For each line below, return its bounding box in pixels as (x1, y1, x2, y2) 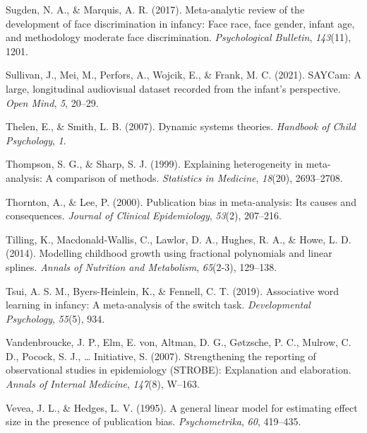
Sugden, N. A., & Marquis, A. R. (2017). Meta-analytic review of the (6, 2, 305, 16)
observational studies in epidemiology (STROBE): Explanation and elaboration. (6, 362, 351, 377)
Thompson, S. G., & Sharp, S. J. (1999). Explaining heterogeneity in (6, 156, 303, 171)
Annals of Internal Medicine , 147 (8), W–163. (6, 376, 200, 391)
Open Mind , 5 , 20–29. (6, 95, 99, 110)
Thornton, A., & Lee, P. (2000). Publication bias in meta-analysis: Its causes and (6, 194, 356, 209)
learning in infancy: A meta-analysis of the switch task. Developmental (6, 297, 311, 312)
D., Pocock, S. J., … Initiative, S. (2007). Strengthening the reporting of (6, 348, 316, 363)
